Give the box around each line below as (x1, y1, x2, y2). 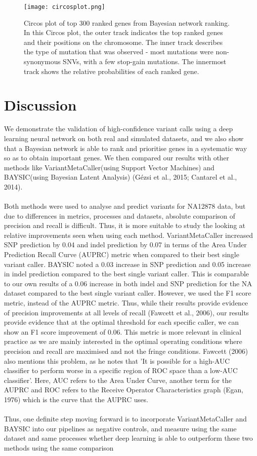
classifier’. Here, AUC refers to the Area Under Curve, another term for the (4, 375, 232, 385)
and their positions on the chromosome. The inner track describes (24, 37, 223, 47)
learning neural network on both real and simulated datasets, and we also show (4, 133, 244, 143)
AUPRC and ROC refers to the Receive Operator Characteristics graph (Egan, (4, 384, 244, 395)
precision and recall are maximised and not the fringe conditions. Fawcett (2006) (4, 346, 248, 356)
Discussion (4, 95, 77, 115)
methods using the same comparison (4, 442, 114, 453)
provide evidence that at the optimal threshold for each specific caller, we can (4, 317, 239, 327)
